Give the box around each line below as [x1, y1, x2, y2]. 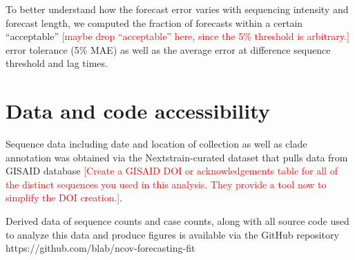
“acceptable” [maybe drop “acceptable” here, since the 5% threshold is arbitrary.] [6, 29, 349, 43]
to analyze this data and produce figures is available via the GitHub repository [6, 227, 339, 241]
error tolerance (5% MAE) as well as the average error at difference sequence [6, 42, 331, 57]
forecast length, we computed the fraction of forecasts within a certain [6, 15, 303, 30]
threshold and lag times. [6, 56, 108, 70]
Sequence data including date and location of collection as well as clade [6, 137, 307, 151]
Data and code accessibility [6, 97, 270, 125]
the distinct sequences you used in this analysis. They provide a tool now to [6, 177, 327, 191]
